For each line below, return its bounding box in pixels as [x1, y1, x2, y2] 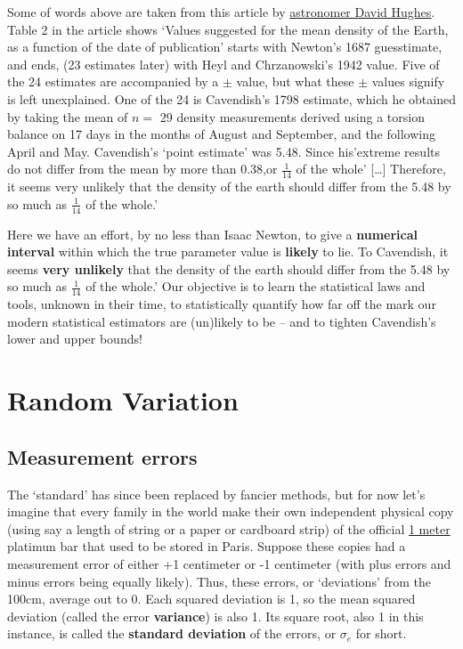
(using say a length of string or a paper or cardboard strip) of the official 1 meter [7, 519, 451, 538]
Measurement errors [7, 442, 198, 470]
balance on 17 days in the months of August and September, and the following [7, 125, 435, 143]
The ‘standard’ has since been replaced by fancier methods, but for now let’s [7, 484, 426, 503]
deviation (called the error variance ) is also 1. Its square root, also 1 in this [7, 606, 424, 625]
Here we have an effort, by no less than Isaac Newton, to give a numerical [7, 224, 418, 243]
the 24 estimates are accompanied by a [7, 72, 219, 91]
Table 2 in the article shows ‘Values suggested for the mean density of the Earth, [7, 20, 449, 38]
